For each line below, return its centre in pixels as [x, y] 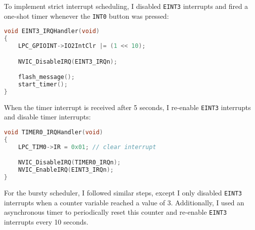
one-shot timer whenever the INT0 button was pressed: [86, 16]
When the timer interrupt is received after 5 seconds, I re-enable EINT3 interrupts [127, 107]
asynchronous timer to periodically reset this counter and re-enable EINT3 [115, 212]
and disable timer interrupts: [47, 117]
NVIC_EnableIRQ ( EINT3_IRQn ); [66, 170]
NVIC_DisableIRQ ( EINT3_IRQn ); [68, 61]
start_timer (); [43, 84]
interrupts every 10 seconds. [46, 221]
